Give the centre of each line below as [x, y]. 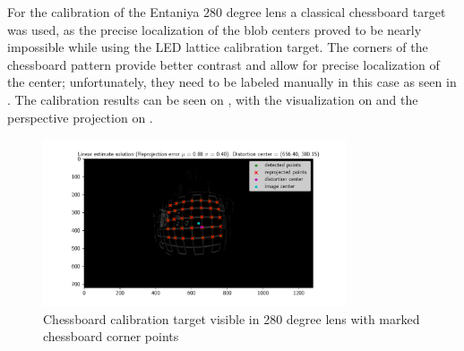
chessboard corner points [111, 336]
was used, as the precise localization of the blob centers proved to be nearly [215, 29]
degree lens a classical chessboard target [336, 12]
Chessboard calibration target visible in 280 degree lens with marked [232, 318]
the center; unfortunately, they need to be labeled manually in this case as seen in [232, 82]
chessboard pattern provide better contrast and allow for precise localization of [223, 64]
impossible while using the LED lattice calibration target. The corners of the [218, 47]
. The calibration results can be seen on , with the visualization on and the [213, 99]
